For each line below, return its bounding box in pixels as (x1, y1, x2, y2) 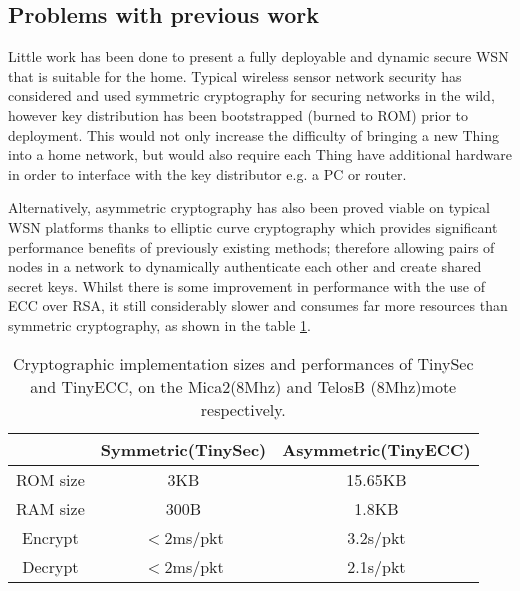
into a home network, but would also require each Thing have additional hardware (8, 144, 512, 165)
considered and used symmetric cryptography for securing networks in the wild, (8, 85, 495, 106)
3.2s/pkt (347, 525, 406, 549)
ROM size (16, 467, 85, 491)
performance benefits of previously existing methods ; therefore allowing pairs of (8, 236, 495, 257)
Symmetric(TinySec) (100, 437, 267, 461)
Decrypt (22, 554, 79, 578)
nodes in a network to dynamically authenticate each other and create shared (8, 256, 482, 277)
